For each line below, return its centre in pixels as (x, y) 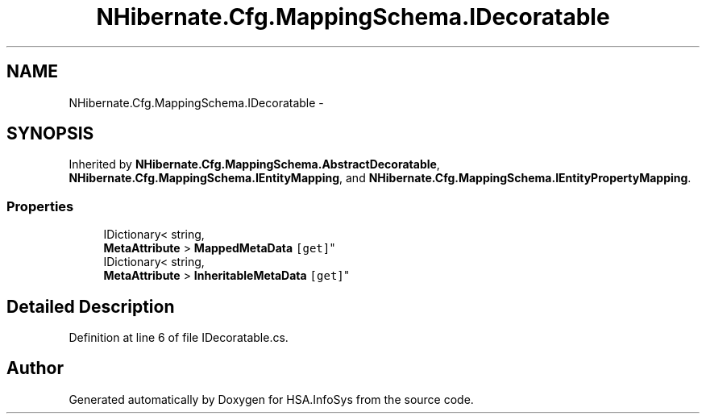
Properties (40, 206)
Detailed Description (91, 306)
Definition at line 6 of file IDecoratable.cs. (179, 338)
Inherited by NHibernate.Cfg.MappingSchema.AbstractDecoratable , (254, 164)
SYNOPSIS (50, 134)
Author (35, 368)
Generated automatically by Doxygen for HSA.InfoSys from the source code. (271, 399)
